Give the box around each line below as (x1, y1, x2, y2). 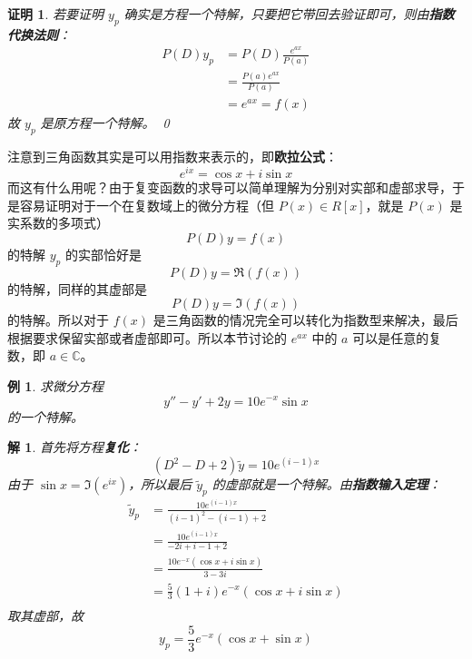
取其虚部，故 (7, 606, 84, 625)
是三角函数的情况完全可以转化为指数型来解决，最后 (152, 310, 458, 329)
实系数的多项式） (7, 213, 109, 232)
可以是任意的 (352, 328, 429, 347)
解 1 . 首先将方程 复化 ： (7, 438, 142, 457)
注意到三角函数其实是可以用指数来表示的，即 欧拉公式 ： (7, 147, 338, 166)
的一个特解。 (7, 407, 84, 426)
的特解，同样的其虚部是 (7, 279, 147, 298)
